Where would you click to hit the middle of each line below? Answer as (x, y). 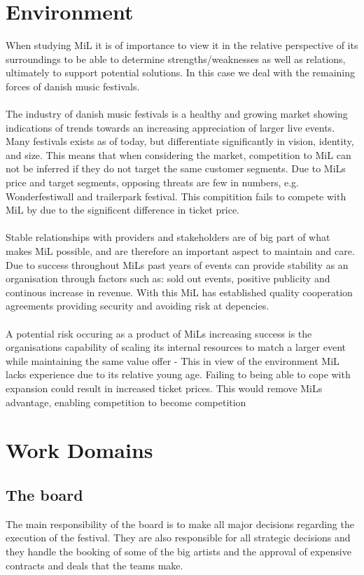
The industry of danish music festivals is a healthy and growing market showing (177, 114)
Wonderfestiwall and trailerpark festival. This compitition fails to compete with (176, 196)
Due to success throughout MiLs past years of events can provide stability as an (177, 264)
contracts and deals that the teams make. (94, 565)
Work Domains (79, 450)
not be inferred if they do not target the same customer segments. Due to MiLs (176, 168)
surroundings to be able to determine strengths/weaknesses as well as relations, (176, 58)
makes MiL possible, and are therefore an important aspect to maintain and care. (180, 251)
